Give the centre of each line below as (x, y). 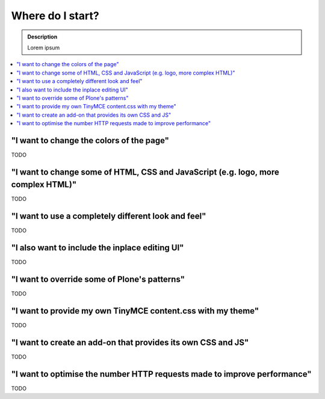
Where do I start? (55, 16)
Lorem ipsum (44, 48)
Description (42, 37)
